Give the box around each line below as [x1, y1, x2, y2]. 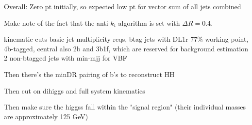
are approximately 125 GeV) [4, 111, 88, 121]
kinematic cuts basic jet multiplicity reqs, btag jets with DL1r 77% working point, [4, 34, 249, 44]
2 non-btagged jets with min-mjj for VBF [4, 53, 127, 63]
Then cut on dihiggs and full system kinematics [4, 85, 145, 95]
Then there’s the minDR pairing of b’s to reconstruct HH [4, 69, 175, 79]
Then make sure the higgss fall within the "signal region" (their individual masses [4, 102, 246, 112]
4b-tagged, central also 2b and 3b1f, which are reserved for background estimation [4, 43, 248, 53]
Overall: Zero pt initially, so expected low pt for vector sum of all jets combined [4, 1, 241, 11]
